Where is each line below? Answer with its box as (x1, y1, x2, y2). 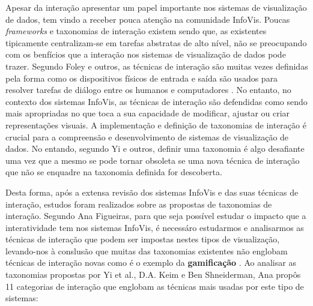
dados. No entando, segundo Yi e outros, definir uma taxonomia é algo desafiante (5, 142, 305, 155)
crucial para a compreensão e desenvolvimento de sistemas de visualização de (5, 130, 289, 143)
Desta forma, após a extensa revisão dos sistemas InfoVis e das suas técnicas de (5, 185, 299, 198)
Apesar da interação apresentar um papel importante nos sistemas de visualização (5, 1, 307, 13)
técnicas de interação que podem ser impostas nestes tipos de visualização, (5, 233, 280, 245)
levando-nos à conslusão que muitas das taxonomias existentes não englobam (5, 244, 288, 257)
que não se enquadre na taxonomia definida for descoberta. (5, 166, 222, 178)
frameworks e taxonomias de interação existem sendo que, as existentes (5, 25, 267, 37)
